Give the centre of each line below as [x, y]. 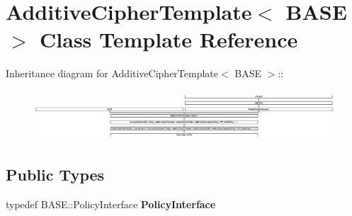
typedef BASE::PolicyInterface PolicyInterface [111, 204]
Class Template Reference [169, 39]
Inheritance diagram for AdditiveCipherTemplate [112, 73]
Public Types [55, 175]
